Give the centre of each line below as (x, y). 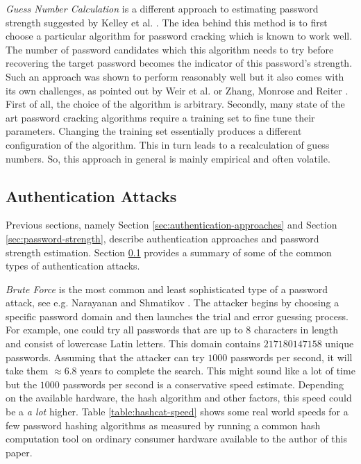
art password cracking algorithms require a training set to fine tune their (160, 117)
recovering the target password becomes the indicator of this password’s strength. (179, 63)
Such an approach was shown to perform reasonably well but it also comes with (175, 76)
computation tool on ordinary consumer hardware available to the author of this (176, 439)
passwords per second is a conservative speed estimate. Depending (203, 384)
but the (22, 384)
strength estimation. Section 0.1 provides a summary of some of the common (169, 252)
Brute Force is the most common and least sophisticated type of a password (167, 289)
